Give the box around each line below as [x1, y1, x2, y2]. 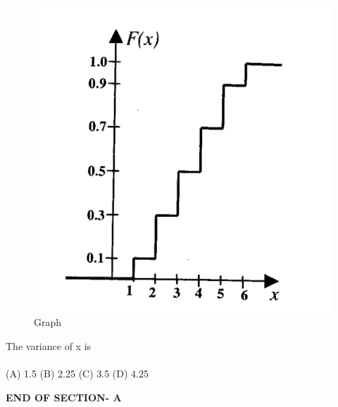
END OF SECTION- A [6, 389, 122, 404]
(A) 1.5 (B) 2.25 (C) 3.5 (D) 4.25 [6, 366, 149, 381]
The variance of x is [6, 339, 92, 353]
